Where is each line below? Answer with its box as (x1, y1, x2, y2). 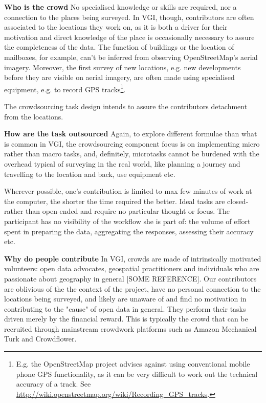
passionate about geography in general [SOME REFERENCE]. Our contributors (4, 273, 257, 284)
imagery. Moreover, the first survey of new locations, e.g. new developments (4, 62, 241, 72)
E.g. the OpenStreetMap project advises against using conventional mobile (16, 358, 250, 369)
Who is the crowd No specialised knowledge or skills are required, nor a (4, 2, 237, 12)
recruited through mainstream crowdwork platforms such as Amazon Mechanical (4, 323, 257, 334)
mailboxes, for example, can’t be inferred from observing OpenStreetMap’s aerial (4, 51, 258, 62)
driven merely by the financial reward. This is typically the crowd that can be (4, 313, 248, 324)
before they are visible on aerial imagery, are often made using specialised (4, 72, 235, 83)
